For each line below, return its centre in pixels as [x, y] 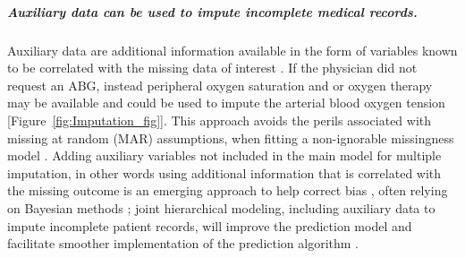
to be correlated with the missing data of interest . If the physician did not [212, 68]
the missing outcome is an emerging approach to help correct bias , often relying [228, 190]
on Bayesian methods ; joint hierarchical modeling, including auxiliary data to [221, 207]
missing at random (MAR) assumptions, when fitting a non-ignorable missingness [231, 138]
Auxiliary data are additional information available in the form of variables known [232, 50]
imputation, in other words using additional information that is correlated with [224, 172]
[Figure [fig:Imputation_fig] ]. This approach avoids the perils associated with [220, 120]
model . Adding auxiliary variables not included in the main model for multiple [224, 155]
